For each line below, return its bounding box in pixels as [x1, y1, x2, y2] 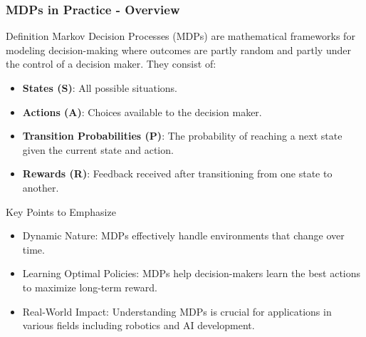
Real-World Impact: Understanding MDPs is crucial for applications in [22, 304, 332, 318]
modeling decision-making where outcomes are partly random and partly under [6, 42, 351, 57]
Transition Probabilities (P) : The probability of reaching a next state [22, 128, 343, 143]
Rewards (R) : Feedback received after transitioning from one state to [22, 166, 333, 181]
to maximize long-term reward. [22, 279, 157, 294]
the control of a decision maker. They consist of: [6, 56, 216, 71]
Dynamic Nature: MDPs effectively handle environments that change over [22, 228, 345, 243]
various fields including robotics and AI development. [22, 318, 255, 333]
